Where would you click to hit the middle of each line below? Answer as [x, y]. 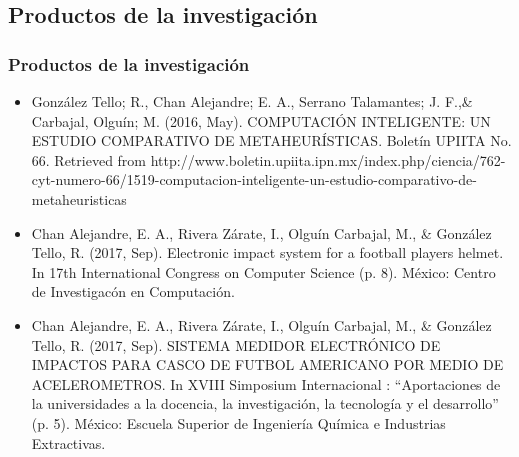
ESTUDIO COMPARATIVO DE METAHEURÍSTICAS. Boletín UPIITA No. [271, 140]
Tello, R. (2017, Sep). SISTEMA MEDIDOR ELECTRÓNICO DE [236, 344]
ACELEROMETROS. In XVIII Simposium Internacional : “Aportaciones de [266, 383]
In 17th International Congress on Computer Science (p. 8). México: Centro [263, 271]
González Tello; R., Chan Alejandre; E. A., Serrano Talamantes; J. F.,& [252, 101]
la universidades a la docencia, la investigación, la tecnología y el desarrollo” [265, 403]
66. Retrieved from [89, 159]
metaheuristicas [79, 198]
